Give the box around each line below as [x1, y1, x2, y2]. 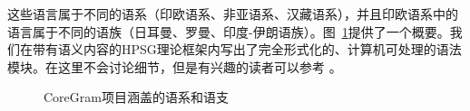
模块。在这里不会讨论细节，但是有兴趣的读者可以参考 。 [7, 57, 342, 76]
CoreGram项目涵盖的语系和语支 [44, 88, 229, 106]
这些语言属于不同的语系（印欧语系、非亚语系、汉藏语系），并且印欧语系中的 [7, 5, 458, 23]
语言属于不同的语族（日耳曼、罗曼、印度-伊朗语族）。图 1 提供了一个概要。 [7, 22, 450, 41]
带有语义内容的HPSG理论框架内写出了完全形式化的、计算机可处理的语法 [32, 40, 462, 59]
